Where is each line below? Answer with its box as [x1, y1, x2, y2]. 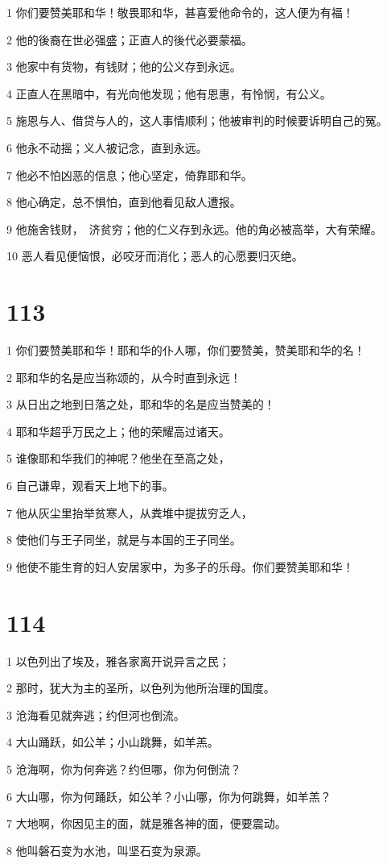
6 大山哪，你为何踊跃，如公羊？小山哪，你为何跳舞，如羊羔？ [6, 787, 331, 804]
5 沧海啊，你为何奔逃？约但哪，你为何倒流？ [6, 760, 241, 777]
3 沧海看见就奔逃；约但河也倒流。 [6, 706, 185, 723]
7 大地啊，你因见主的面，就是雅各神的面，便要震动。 [6, 815, 286, 832]
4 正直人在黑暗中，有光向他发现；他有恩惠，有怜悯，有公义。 [6, 85, 331, 102]
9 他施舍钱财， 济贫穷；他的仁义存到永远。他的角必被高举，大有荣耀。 [6, 220, 382, 237]
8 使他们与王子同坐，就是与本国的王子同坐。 [6, 531, 241, 548]
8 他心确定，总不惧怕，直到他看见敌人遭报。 [6, 193, 241, 210]
